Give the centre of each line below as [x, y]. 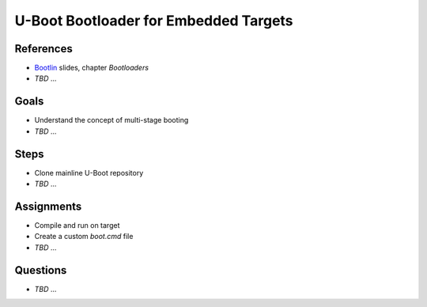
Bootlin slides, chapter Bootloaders [92, 68]
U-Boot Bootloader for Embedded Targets [154, 21]
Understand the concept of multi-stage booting [111, 120]
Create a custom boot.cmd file [84, 237]
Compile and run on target [77, 225]
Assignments [48, 206]
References [43, 49]
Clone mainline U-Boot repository [89, 172]
